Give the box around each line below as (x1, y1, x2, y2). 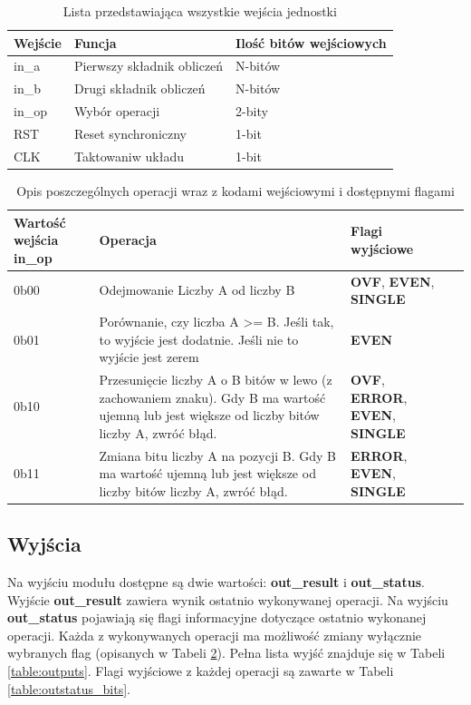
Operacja (99, 230, 157, 250)
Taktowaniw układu (73, 146, 184, 165)
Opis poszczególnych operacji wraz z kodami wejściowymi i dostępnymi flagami (16, 181, 455, 200)
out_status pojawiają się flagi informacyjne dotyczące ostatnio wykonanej (7, 608, 427, 627)
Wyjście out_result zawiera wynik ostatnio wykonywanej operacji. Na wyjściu (7, 590, 448, 609)
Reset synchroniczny (73, 123, 187, 142)
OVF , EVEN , (351, 271, 435, 290)
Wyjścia (7, 530, 82, 558)
